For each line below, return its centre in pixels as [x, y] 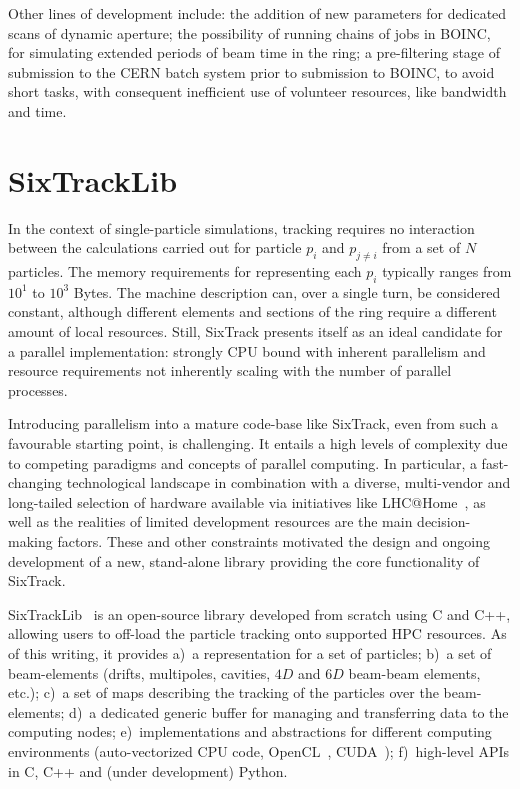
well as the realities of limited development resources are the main [210, 521]
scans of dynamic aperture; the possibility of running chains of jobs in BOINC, [249, 32]
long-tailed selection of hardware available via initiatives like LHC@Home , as [247, 501]
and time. [37, 110]
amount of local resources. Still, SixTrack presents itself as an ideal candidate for [255, 331]
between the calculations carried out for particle [155, 247]
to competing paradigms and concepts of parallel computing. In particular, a [242, 462]
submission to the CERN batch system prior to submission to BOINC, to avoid [251, 71]
